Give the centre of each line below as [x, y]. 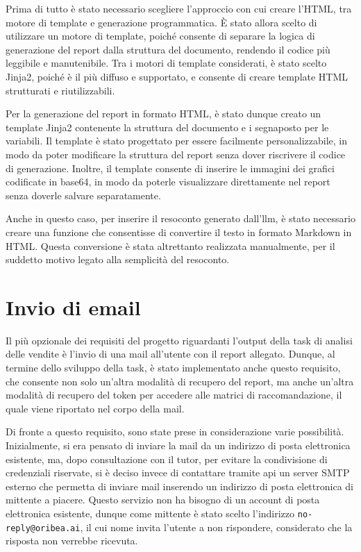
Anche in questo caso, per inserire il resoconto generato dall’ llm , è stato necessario [180, 218]
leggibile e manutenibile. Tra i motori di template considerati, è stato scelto [166, 63]
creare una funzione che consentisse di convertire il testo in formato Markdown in [179, 232]
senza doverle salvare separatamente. [83, 195]
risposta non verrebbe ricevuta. [72, 541]
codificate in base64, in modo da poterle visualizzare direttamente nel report [168, 182]
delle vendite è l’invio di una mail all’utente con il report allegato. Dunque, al [170, 354]
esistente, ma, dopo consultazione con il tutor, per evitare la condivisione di [167, 459]
